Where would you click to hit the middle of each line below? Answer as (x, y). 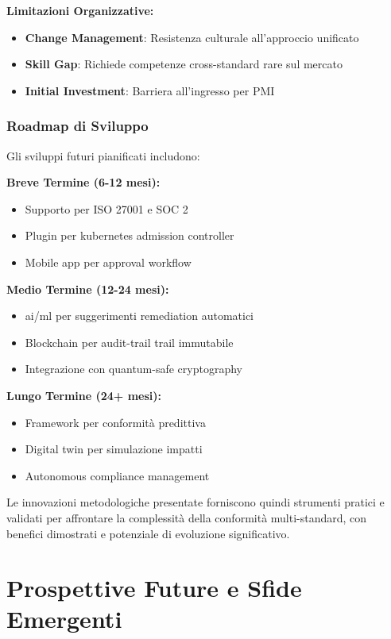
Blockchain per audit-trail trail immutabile (129, 342)
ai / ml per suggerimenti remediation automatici (139, 316)
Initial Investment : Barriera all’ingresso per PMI (150, 90)
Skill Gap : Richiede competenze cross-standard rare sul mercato (184, 64)
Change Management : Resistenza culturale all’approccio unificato (192, 37)
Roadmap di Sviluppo (77, 126)
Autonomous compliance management (117, 475)
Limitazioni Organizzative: (80, 10)
